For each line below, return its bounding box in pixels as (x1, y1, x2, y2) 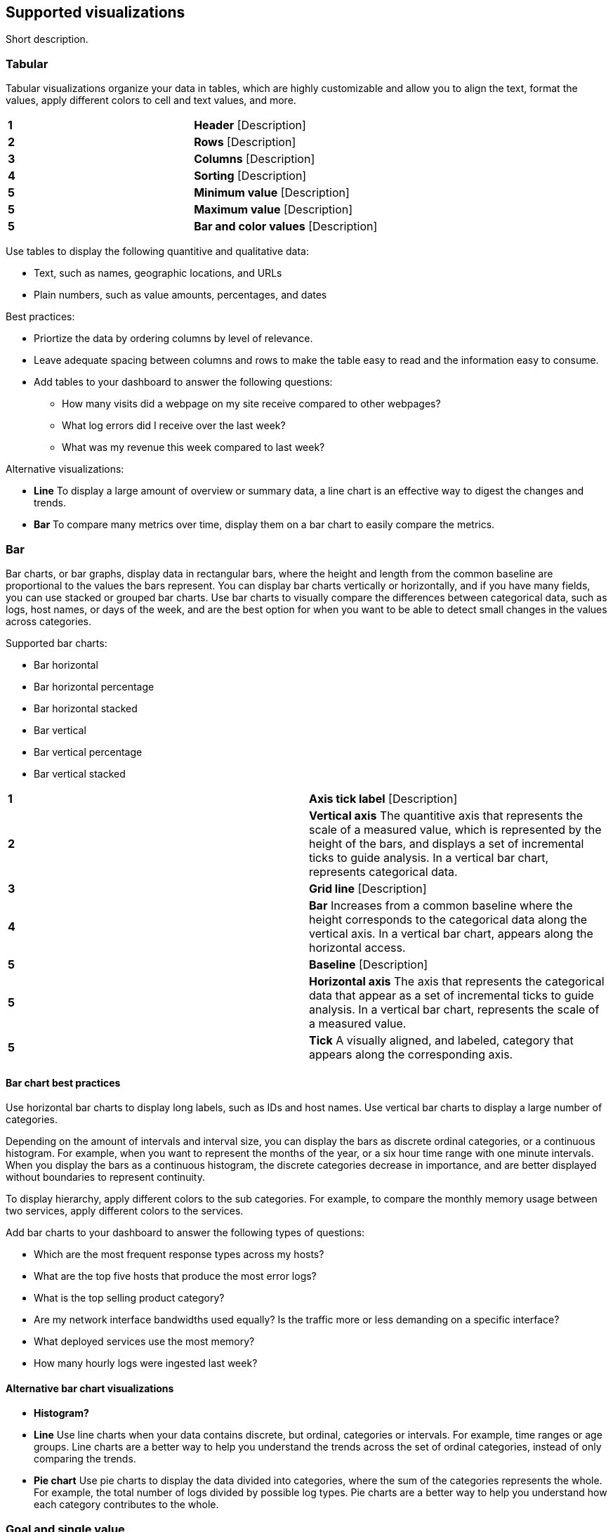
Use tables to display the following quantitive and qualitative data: (6, 245, 310, 258)
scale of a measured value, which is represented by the (309, 822, 602, 837)
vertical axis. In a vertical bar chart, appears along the (309, 926, 593, 941)
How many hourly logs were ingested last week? (34, 1357, 258, 1370)
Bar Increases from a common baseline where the (309, 898, 573, 912)
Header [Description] (194, 118, 306, 133)
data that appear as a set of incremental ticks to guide (309, 988, 594, 1002)
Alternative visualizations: (6, 463, 124, 476)
